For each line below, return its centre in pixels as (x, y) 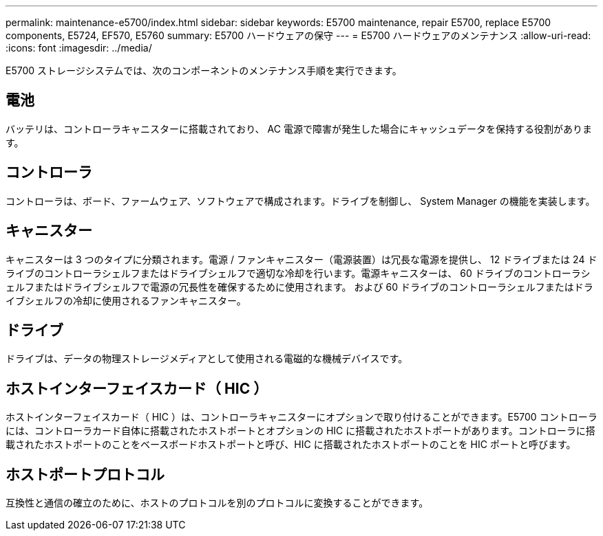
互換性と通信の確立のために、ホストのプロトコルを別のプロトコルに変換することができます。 (217, 503)
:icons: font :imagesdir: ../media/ (79, 48)
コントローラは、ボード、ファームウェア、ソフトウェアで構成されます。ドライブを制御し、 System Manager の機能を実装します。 (300, 201)
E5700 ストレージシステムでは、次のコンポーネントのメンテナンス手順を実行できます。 (204, 70)
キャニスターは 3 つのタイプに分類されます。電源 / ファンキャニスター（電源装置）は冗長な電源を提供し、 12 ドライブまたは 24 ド (301, 259)
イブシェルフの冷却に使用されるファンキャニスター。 (126, 300)
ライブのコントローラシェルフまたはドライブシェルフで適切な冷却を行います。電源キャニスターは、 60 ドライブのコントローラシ (298, 273)
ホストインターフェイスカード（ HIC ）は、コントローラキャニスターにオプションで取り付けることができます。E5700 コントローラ (301, 417)
